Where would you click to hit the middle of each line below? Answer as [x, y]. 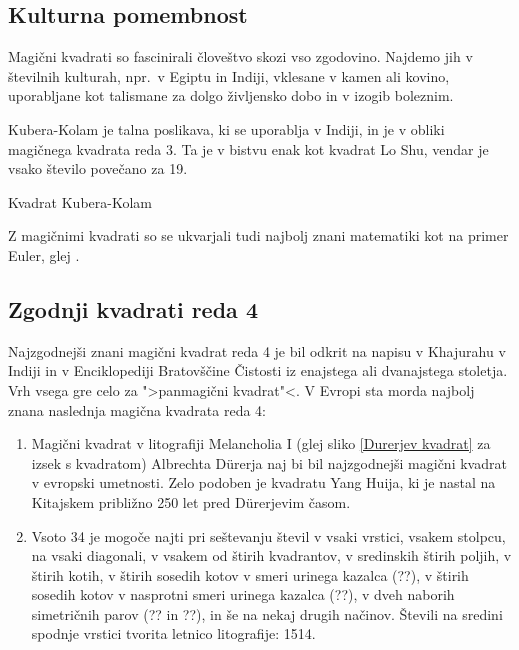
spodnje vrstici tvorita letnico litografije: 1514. [173, 633]
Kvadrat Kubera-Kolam [80, 201]
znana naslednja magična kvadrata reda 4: [137, 409]
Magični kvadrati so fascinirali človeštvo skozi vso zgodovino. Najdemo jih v [240, 56]
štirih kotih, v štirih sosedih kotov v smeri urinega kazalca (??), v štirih [250, 574]
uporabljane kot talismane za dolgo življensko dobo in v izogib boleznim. [231, 95]
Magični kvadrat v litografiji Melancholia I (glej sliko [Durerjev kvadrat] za [261, 443]
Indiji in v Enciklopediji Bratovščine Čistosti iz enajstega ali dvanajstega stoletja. [258, 370]
